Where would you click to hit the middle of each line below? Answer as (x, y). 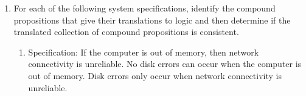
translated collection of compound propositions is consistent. (126, 32)
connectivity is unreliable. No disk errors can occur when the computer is (165, 64)
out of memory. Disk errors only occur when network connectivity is (155, 75)
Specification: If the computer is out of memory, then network (144, 52)
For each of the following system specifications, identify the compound (144, 8)
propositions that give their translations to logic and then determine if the (152, 20)
